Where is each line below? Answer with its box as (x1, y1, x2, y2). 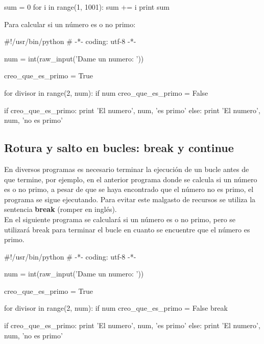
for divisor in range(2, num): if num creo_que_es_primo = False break (4, 303, 228, 313)
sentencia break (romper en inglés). (4, 204, 117, 214)
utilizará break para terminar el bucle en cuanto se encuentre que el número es (4, 224, 250, 234)
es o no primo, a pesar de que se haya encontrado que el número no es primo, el (4, 184, 254, 195)
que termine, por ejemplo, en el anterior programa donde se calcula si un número (4, 174, 257, 184)
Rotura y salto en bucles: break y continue (4, 140, 234, 156)
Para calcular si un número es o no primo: (4, 18, 136, 29)
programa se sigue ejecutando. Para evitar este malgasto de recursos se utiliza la (4, 193, 256, 204)
